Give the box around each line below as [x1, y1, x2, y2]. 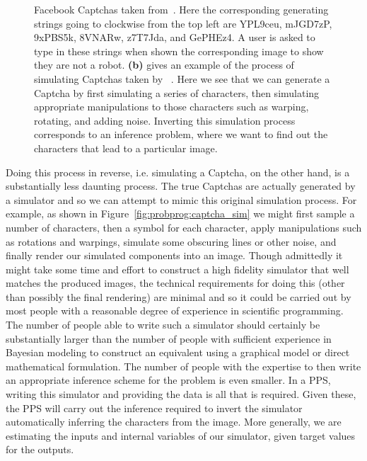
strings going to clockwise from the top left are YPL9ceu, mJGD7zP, [34, 16, 332, 30]
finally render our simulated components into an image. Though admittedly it [6, 248, 343, 263]
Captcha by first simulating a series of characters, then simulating [34, 85, 320, 100]
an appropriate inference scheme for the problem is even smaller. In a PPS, [6, 372, 331, 387]
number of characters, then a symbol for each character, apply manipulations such [6, 220, 362, 234]
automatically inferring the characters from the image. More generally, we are [6, 414, 342, 429]
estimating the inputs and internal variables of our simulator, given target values [6, 428, 356, 443]
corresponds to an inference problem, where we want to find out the [34, 127, 328, 142]
